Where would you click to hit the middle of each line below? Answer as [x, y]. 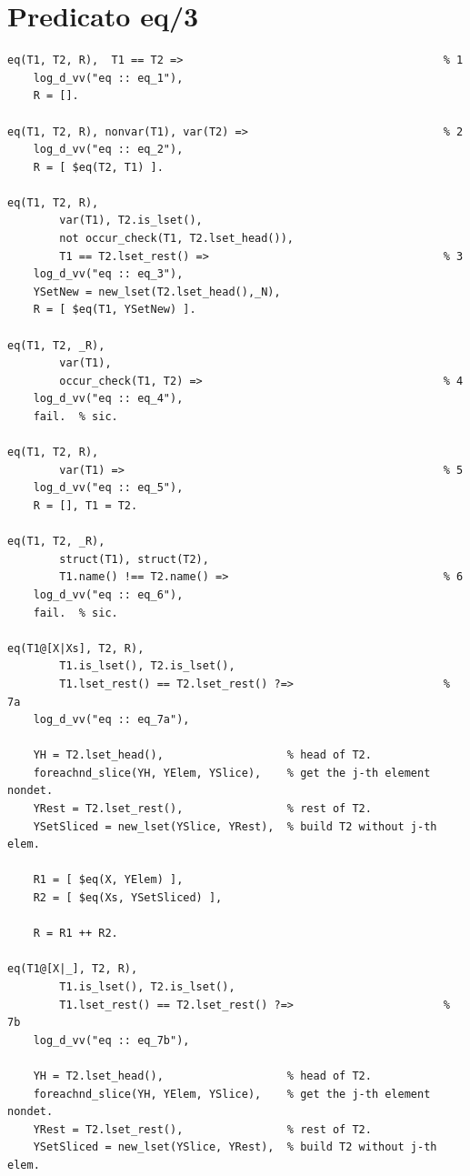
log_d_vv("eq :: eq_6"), [108, 594]
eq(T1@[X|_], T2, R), [73, 969]
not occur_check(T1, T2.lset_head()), [176, 239]
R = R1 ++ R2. [75, 934]
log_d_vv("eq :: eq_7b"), [111, 1040]
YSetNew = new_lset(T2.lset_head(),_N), [157, 291]
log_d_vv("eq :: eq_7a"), [111, 720]
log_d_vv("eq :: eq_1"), [108, 78]
